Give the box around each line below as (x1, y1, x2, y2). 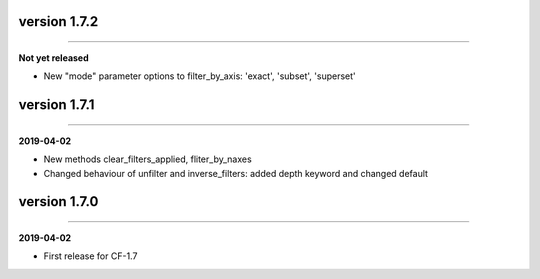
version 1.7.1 (18, 96, 95, 114)
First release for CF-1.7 (43, 250, 138, 262)
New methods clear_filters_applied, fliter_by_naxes (43, 153, 252, 165)
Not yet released (18, 52, 89, 64)
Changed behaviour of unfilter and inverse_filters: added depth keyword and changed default (43, 167, 429, 179)
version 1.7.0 (18, 193, 99, 210)
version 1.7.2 (18, 13, 99, 30)
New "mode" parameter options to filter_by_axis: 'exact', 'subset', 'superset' (43, 70, 356, 82)
